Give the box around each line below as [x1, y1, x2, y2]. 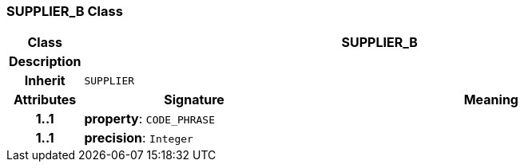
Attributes [14, 92, 77, 108]
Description [9, 53, 81, 70]
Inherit [24, 72, 65, 89]
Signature [164, 92, 224, 108]
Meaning [463, 92, 518, 108]
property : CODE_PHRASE [84, 111, 215, 127]
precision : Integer [84, 130, 193, 147]
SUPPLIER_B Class [6, 3, 123, 19]
